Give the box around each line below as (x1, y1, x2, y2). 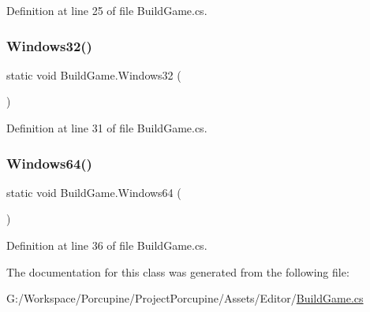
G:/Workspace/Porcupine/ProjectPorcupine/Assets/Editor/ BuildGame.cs (6, 290, 364, 306)
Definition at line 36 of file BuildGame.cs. (6, 237, 207, 253)
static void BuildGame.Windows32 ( (6, 66, 181, 83)
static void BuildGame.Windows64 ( (6, 184, 181, 200)
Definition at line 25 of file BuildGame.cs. (6, 2, 207, 18)
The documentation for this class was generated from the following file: (6, 263, 349, 280)
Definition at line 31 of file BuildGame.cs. (6, 120, 207, 136)
